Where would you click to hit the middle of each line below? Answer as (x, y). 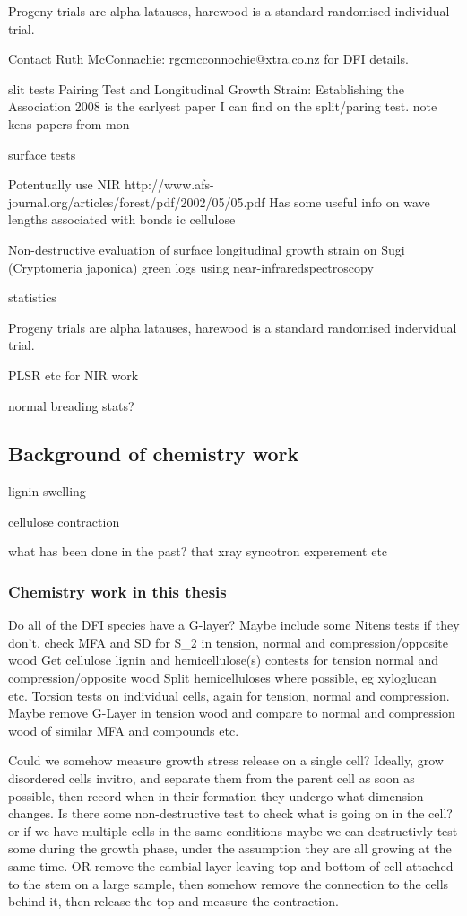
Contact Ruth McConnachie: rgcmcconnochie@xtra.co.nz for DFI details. (208, 59)
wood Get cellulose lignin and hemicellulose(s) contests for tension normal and (224, 660)
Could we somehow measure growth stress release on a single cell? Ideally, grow (226, 760)
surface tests (42, 154)
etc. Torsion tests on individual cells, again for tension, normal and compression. (229, 695)
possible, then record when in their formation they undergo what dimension (216, 795)
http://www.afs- (169, 184)
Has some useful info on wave (350, 201)
